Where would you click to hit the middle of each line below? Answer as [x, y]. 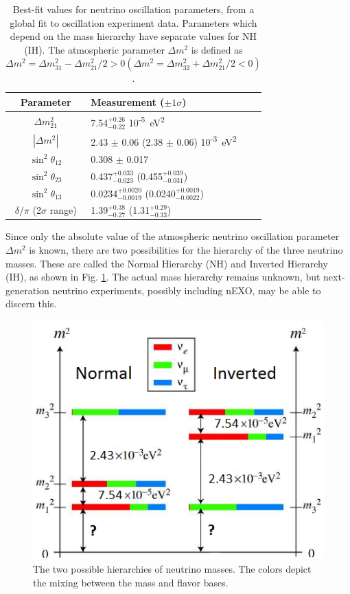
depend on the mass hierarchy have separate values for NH [133, 36]
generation [27, 290]
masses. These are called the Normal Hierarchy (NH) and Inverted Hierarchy [167, 263]
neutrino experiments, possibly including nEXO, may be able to [187, 290]
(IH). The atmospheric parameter [94, 49]
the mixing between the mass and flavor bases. [131, 582]
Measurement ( [128, 101]
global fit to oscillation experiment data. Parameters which [133, 22]
